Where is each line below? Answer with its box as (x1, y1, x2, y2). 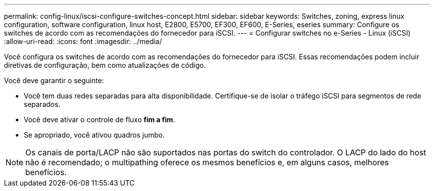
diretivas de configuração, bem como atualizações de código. (4, 61, 206, 69)
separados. (24, 100, 60, 108)
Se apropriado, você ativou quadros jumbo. (24, 131, 165, 139)
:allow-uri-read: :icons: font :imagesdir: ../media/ (4, 37, 162, 46)
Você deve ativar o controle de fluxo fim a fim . (24, 115, 175, 124)
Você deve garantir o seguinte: (4, 76, 104, 85)
